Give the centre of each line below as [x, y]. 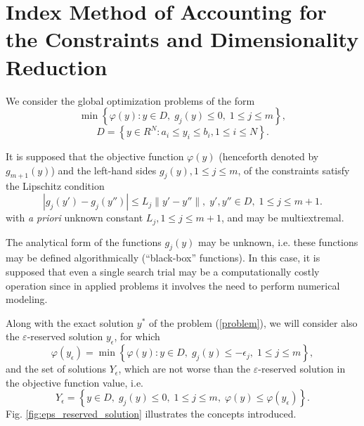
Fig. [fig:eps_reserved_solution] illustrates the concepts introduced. [151, 414]
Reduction [57, 66]
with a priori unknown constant [74, 218]
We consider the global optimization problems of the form [130, 100]
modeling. [27, 299]
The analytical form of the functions [84, 241]
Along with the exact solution [70, 322]
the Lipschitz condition [55, 186]
